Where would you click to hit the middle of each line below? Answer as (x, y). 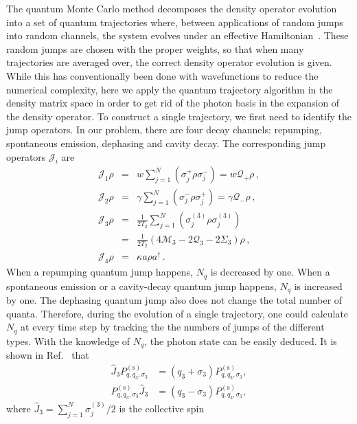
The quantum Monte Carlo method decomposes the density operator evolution (172, 8)
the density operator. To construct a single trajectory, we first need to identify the (179, 116)
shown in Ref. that (48, 355)
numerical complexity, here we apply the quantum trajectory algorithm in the (170, 89)
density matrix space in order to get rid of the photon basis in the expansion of (173, 103)
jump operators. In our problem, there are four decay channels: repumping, (164, 130)
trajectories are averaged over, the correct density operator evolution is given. (169, 62)
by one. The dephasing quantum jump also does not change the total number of (174, 300)
